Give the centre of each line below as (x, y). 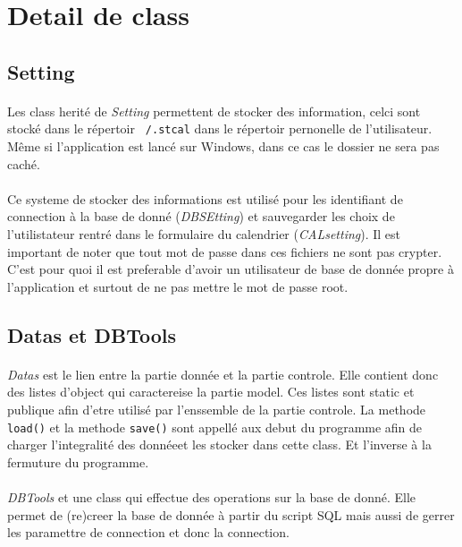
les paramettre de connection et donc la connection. (148, 532)
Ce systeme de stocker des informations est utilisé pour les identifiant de (205, 198)
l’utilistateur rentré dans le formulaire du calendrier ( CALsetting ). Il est (204, 233)
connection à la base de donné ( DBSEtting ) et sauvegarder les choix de (201, 216)
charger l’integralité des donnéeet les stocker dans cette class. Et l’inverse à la (219, 444)
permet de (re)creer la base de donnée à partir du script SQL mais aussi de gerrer (231, 514)
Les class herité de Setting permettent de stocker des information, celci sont (214, 111)
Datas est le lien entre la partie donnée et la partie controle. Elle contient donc (223, 374)
